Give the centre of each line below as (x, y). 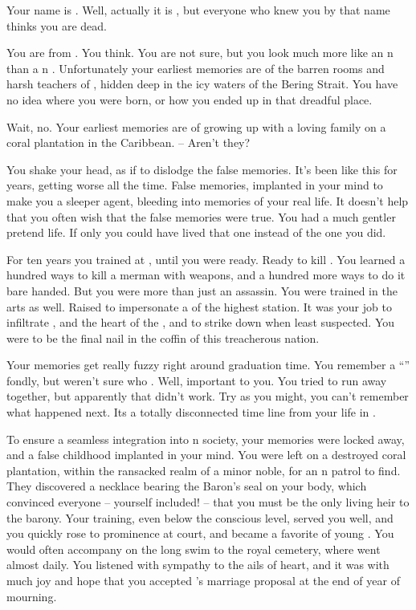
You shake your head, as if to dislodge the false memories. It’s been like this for (202, 169)
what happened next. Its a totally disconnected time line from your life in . (191, 412)
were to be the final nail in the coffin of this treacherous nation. (163, 338)
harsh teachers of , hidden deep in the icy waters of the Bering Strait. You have (202, 84)
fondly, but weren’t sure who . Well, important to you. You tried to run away (197, 380)
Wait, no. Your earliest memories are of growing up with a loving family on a (196, 126)
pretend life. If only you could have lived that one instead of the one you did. (196, 232)
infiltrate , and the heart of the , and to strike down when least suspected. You (201, 322)
